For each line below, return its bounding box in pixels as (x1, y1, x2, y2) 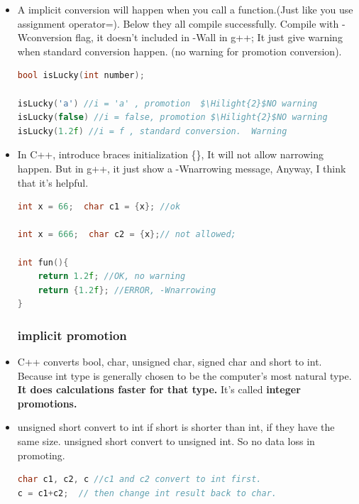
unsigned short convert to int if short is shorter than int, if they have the (17, 420, 335, 434)
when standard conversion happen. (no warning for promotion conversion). (17, 43, 342, 58)
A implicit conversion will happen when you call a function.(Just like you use (17, 2, 353, 16)
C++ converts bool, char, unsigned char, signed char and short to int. (17, 354, 322, 369)
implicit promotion (17, 326, 127, 344)
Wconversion (17, 30, 72, 45)
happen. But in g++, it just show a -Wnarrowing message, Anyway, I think (17, 160, 346, 175)
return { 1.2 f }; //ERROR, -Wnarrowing (38, 285, 216, 295)
